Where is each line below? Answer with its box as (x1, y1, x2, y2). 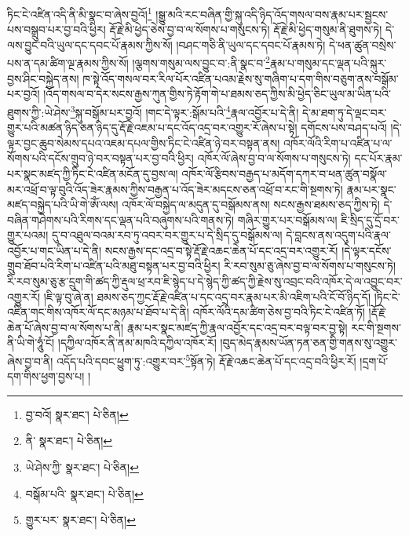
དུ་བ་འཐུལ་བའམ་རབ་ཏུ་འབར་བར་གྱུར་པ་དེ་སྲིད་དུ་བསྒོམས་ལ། (51, 227, 283, 243)
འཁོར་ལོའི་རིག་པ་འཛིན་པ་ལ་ (283, 134, 393, 151)
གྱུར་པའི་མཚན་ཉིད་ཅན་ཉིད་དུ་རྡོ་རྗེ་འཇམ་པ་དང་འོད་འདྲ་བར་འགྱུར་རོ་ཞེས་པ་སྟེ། (7, 119, 298, 136)
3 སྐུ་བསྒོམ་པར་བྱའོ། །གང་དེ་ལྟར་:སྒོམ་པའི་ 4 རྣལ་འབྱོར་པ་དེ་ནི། (70, 101, 299, 120)
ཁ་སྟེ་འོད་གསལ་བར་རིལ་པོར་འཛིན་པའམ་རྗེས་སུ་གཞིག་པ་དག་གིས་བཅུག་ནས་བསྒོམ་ (82, 70, 399, 86)
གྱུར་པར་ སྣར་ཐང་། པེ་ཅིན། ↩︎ (25, 512, 136, 528)
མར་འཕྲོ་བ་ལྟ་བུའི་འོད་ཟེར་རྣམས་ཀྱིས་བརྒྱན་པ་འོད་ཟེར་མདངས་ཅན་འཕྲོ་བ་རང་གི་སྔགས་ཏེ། (7, 180, 343, 197)
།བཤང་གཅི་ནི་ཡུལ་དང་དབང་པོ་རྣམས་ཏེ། (176, 36, 326, 53)
